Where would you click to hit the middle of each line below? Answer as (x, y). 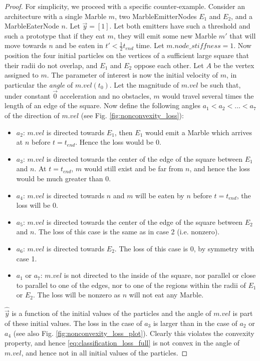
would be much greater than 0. (64, 178)
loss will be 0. (37, 205)
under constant (28, 95)
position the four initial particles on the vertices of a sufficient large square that (127, 55)
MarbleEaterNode (32, 26)
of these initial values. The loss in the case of (73, 323)
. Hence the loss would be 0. (118, 142)
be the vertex (234, 65)
